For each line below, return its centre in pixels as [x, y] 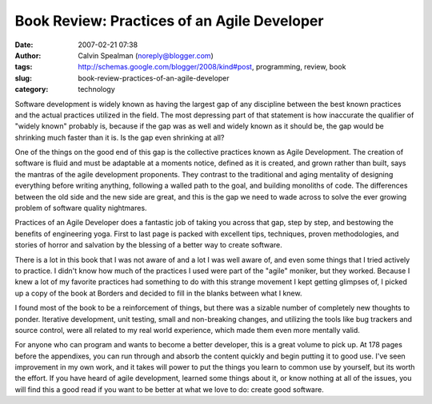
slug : [23, 78]
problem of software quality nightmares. [81, 208]
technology [96, 89]
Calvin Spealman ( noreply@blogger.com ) [146, 55]
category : [32, 89]
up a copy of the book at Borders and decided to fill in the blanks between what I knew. [158, 293]
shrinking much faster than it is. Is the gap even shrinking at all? [120, 137]
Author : [28, 55]
